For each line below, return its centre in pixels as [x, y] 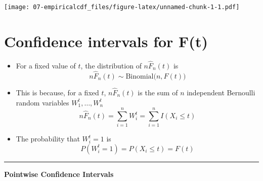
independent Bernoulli [221, 93]
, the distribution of [111, 65]
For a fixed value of [46, 65]
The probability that [48, 139]
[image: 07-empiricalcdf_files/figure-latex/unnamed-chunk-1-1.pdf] [122, 7]
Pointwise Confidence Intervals [59, 174]
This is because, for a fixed [57, 93]
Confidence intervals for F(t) [106, 41]
